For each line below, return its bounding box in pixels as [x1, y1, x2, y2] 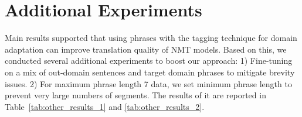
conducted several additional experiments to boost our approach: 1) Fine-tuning [5, 54, 293, 67]
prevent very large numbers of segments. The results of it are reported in [5, 89, 266, 101]
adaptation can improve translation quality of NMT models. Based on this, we [5, 43, 287, 55]
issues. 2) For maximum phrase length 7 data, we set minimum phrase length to [5, 77, 292, 90]
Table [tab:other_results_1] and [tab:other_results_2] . [5, 100, 205, 112]
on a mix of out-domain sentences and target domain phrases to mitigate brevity [5, 66, 295, 78]
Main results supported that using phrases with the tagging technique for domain [5, 32, 297, 44]
